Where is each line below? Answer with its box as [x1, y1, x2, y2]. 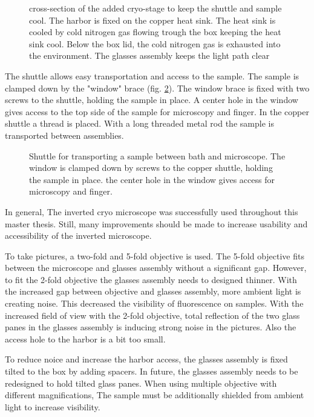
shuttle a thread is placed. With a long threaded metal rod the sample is [5, 117, 274, 130]
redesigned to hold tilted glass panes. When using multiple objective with [5, 376, 277, 389]
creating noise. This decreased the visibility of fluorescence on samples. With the [5, 297, 304, 310]
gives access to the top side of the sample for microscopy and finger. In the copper [5, 105, 310, 118]
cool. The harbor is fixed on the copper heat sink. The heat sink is [29, 13, 276, 26]
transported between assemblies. [5, 128, 124, 141]
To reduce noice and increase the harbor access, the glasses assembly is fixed [5, 353, 288, 365]
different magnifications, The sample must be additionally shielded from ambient [5, 389, 304, 401]
